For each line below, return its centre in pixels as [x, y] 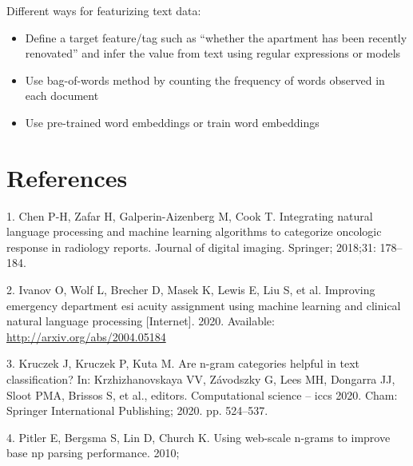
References [67, 177]
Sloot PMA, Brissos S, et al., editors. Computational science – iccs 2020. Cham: [202, 394]
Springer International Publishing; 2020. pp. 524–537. [137, 410]
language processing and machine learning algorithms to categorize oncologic [194, 231]
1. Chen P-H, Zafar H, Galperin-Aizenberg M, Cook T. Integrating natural [190, 215]
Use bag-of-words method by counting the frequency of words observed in [205, 80]
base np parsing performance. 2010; [93, 453]
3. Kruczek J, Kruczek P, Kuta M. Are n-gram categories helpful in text [183, 363]
